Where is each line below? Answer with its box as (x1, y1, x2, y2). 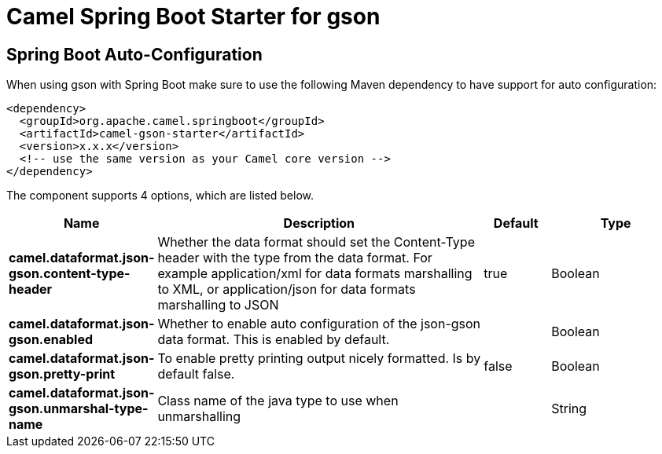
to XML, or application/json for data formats (157, 281, 416, 298)
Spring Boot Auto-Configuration (6, 44, 263, 64)
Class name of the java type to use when (157, 393, 399, 409)
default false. (157, 366, 235, 383)
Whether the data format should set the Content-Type (157, 234, 475, 251)
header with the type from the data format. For (157, 250, 432, 266)
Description (283, 215, 355, 232)
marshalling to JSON (157, 297, 279, 313)
